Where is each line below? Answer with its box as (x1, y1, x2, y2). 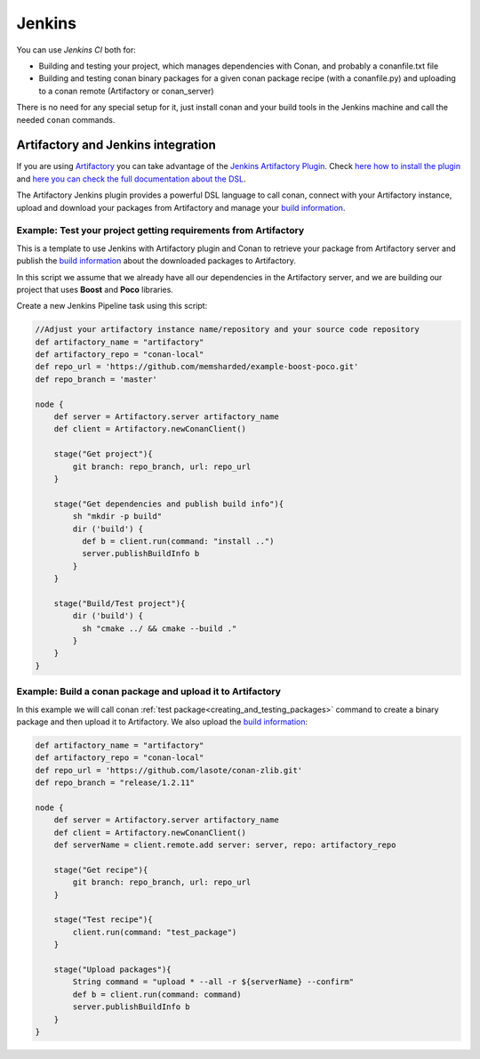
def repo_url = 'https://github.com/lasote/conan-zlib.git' (35, 765, 303, 775)
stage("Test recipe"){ (53, 915, 153, 925)
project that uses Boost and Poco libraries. (16, 284, 173, 295)
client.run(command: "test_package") (72, 926, 237, 937)
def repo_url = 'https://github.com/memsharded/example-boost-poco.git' (35, 361, 359, 372)
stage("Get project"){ (53, 449, 153, 459)
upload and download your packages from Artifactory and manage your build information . (16, 202, 346, 213)
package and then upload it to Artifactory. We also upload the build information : (16, 716, 308, 727)
